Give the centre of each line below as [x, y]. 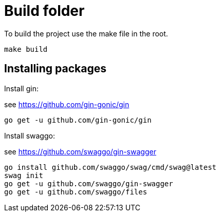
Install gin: [21, 88]
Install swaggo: [30, 135]
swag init [24, 175]
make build [26, 49]
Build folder [44, 11]
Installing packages [56, 69]
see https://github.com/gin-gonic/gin [67, 104]
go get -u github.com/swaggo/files [76, 192]
